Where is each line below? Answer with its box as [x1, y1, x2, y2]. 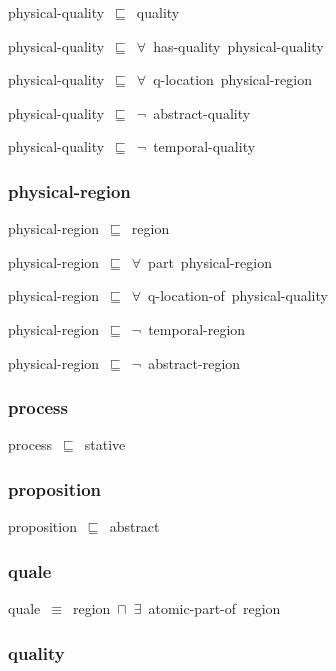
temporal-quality [153, 136, 256, 157]
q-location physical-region [153, 69, 312, 90]
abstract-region [148, 352, 241, 373]
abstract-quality [153, 102, 251, 123]
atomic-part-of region [148, 598, 281, 618]
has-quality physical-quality [153, 35, 324, 56]
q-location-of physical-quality [148, 285, 328, 306]
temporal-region [148, 318, 246, 339]
